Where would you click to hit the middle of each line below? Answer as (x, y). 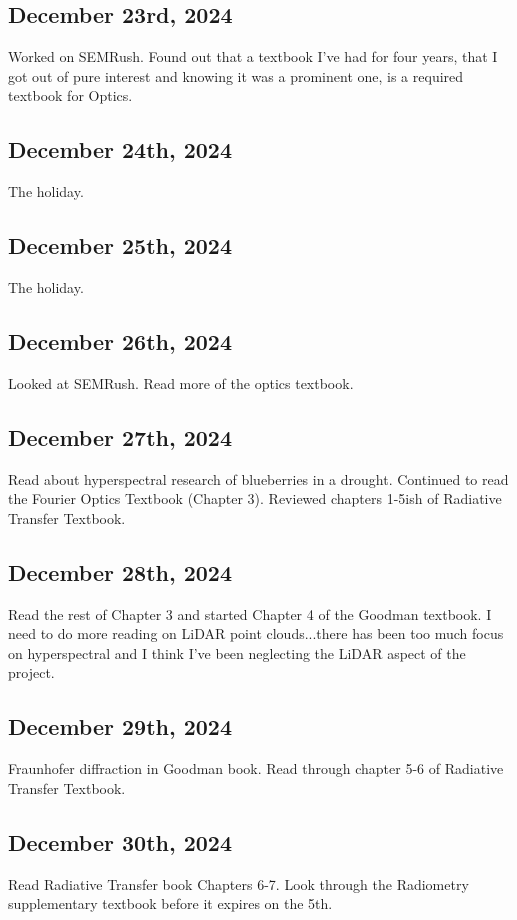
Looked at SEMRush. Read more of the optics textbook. (181, 382)
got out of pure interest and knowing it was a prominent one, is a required (236, 75)
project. (31, 672)
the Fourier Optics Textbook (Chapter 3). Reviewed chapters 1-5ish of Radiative (255, 498)
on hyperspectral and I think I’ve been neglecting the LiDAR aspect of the (237, 652)
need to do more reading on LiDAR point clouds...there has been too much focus (256, 633)
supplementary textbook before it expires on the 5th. (170, 903)
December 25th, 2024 (120, 245)
